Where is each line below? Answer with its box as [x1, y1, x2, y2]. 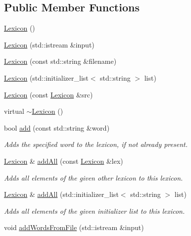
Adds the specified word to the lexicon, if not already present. [4, 139, 188, 149]
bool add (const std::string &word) [4, 122, 110, 133]
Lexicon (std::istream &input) [4, 39, 95, 49]
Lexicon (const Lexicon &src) [4, 89, 93, 99]
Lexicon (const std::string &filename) [4, 56, 117, 66]
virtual [4, 106, 24, 116]
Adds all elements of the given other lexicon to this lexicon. [4, 172, 183, 183]
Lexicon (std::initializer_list [4, 72, 89, 83]
